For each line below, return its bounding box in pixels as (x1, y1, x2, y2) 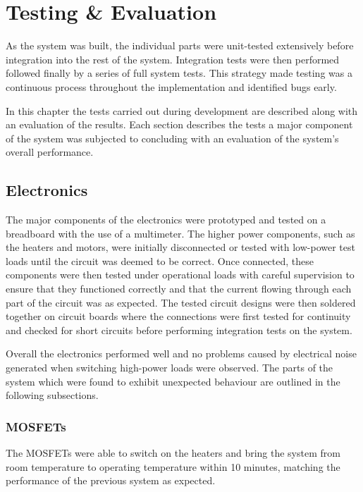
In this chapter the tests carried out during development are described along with (6, 103, 358, 118)
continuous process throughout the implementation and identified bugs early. (6, 79, 337, 94)
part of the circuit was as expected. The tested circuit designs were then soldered (6, 295, 356, 309)
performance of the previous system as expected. (6, 473, 216, 488)
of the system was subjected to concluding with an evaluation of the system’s (6, 130, 339, 145)
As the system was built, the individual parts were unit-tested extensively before (6, 38, 354, 53)
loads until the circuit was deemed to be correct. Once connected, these (6, 253, 314, 268)
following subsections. (6, 388, 99, 402)
